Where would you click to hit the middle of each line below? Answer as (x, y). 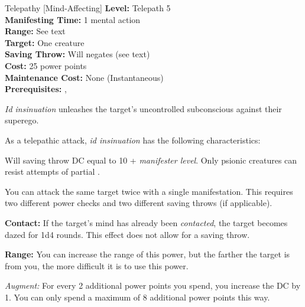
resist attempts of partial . (52, 172)
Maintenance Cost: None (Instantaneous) (84, 77)
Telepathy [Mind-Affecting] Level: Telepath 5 (88, 8)
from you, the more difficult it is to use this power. (97, 265)
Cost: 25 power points (46, 65)
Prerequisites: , (36, 89)
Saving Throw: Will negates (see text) (77, 54)
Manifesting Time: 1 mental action (73, 19)
